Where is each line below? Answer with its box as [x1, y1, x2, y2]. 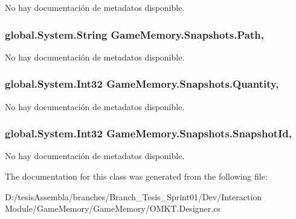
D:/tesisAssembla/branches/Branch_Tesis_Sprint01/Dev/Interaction [5, 190, 262, 203]
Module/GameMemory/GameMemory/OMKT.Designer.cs [5, 202, 220, 215]
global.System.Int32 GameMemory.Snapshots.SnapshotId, [5, 126, 292, 141]
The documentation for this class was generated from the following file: [5, 170, 268, 183]
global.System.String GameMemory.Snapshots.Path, [5, 27, 264, 42]
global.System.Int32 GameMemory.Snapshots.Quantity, [5, 76, 279, 91]
